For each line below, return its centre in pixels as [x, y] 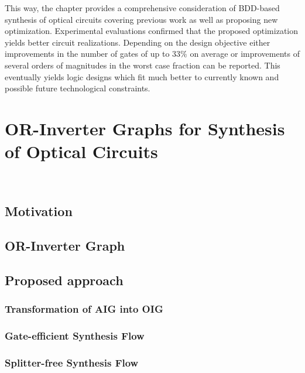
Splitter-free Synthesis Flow [72, 362]
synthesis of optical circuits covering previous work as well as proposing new [141, 19]
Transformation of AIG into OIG [84, 308]
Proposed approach [64, 280]
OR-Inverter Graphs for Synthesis [145, 128]
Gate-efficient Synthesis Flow [75, 335]
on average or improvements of [245, 54]
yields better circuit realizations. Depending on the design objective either [138, 42]
